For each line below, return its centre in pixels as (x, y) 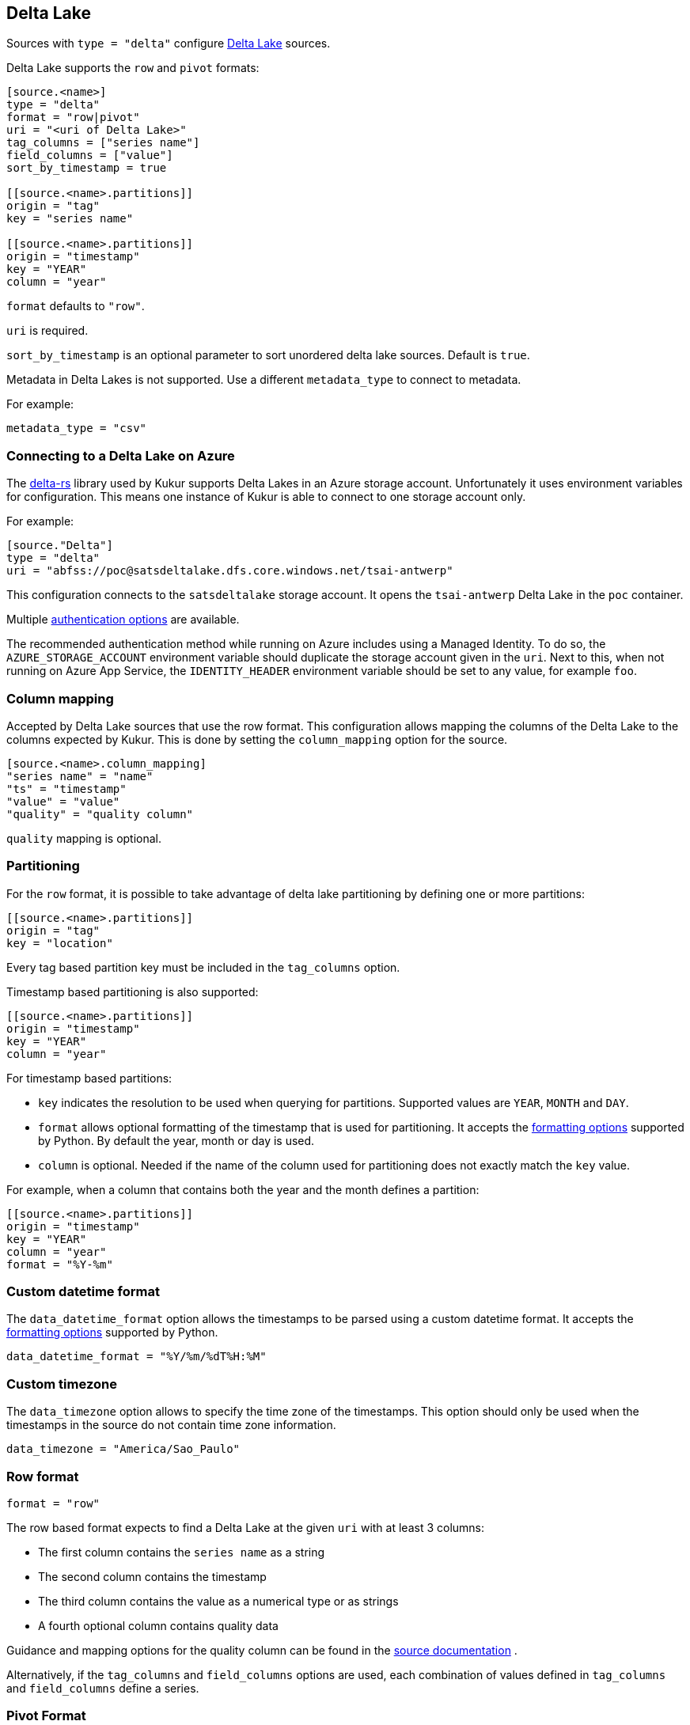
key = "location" (60, 943)
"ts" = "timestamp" (66, 789)
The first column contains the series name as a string (182, 1552)
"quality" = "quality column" (100, 814)
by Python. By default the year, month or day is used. (176, 1140)
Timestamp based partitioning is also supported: (133, 991)
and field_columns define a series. (103, 1688)
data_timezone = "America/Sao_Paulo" (123, 1449)
